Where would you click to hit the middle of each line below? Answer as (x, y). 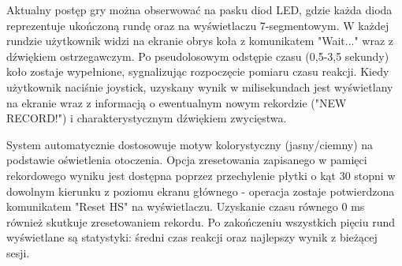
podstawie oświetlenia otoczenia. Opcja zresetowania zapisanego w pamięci (187, 160)
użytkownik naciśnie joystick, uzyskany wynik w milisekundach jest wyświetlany (200, 86)
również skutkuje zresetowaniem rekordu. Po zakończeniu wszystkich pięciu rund (201, 221)
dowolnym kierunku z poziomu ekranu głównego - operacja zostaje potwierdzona (201, 191)
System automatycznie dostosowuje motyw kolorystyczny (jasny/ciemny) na (190, 144)
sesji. (18, 252)
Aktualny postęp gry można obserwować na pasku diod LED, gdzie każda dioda (199, 9)
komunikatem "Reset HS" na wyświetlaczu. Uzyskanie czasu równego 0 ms (186, 206)
